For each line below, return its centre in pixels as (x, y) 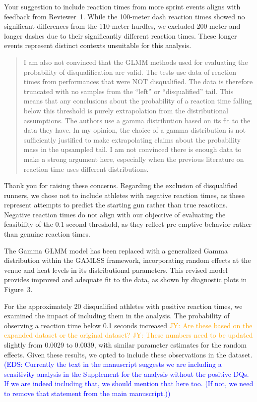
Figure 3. (18, 289)
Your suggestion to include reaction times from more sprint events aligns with (122, 6)
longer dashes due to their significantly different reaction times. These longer (121, 35)
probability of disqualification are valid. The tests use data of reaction (130, 72)
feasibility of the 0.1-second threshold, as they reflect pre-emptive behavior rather (128, 224)
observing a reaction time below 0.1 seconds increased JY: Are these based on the (128, 325)
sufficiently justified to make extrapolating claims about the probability (132, 139)
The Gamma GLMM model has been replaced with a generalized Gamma (116, 250)
